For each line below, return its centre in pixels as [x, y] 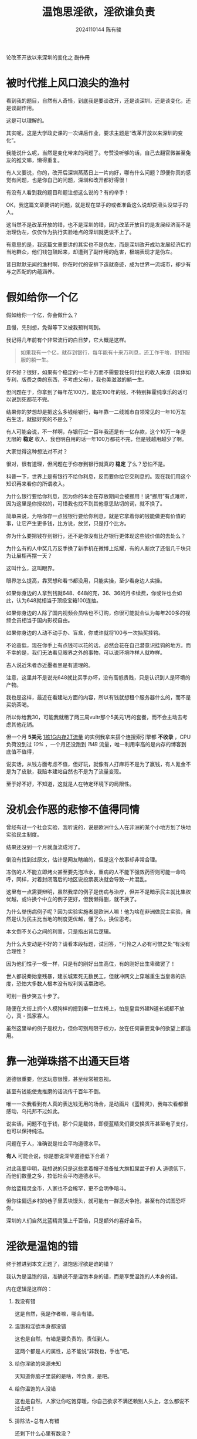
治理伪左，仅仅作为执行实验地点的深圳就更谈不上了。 [70, 232]
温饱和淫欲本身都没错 [40, 1326]
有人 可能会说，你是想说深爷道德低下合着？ [58, 1156]
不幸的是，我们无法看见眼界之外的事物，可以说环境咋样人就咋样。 [86, 652]
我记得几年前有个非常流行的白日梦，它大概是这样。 [68, 340]
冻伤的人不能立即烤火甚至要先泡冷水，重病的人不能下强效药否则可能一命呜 [96, 872]
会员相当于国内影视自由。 [42, 620]
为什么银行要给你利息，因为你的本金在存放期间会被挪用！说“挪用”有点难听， [98, 496]
